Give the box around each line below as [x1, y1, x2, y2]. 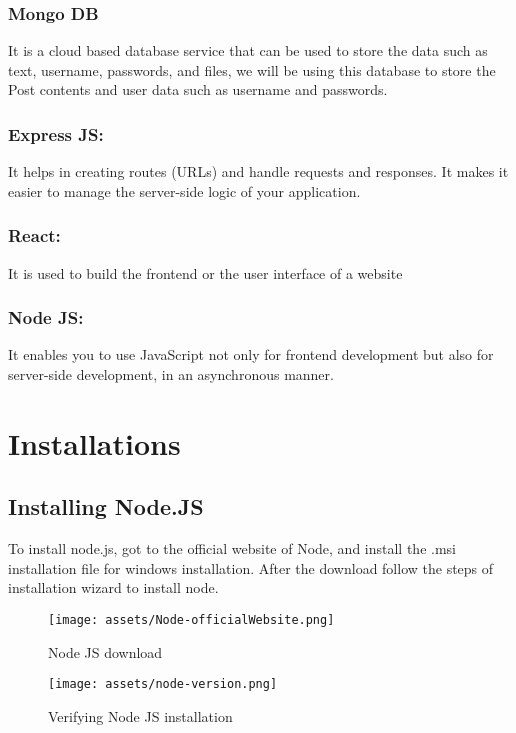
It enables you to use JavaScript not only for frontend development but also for [8, 344, 494, 365]
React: [8, 223, 61, 248]
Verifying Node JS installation [48, 705, 233, 726]
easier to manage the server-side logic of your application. [8, 180, 361, 201]
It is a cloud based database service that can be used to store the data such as [8, 40, 488, 61]
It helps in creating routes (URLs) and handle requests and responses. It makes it [8, 161, 509, 182]
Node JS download [48, 641, 163, 662]
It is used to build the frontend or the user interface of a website [8, 262, 403, 283]
